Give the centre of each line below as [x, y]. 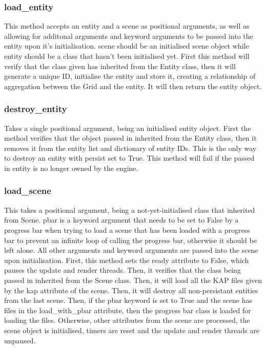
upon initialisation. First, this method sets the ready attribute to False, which [127, 260]
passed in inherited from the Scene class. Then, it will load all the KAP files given [133, 280]
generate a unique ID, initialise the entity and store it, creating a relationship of [130, 76]
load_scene [28, 191]
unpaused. [20, 340]
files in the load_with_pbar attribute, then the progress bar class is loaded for [128, 310]
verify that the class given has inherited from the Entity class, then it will [120, 66]
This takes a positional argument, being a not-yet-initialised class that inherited [130, 210]
